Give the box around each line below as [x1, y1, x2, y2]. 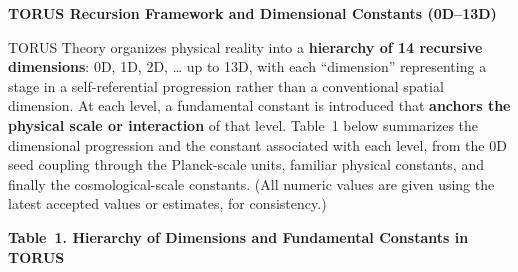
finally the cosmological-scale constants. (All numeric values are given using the [8, 173, 495, 194]
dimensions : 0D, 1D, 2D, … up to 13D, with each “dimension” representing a [8, 56, 487, 77]
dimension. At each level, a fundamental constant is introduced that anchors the [8, 95, 511, 116]
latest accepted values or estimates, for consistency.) [8, 193, 327, 214]
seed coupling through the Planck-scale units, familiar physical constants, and [8, 154, 484, 175]
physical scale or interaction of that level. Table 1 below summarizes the [8, 114, 479, 135]
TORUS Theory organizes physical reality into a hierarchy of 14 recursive [8, 36, 483, 57]
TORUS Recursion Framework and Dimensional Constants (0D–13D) [8, 3, 497, 23]
